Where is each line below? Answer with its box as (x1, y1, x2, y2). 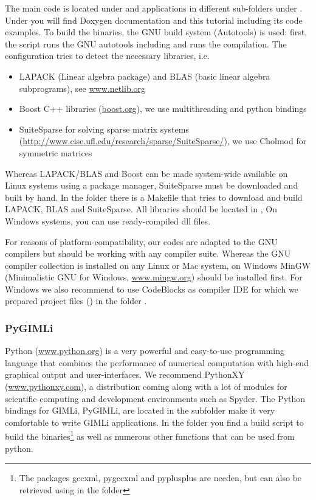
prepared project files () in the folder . (5, 294, 147, 307)
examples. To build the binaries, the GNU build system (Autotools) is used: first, (5, 26, 307, 38)
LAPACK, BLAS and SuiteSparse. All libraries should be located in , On (5, 203, 278, 215)
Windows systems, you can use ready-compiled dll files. (5, 214, 211, 227)
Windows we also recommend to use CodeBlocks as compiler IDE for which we (5, 282, 298, 295)
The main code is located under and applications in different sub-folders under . (5, 2, 303, 14)
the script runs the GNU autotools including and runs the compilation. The (5, 37, 287, 50)
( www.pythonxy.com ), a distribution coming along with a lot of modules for (5, 380, 287, 393)
